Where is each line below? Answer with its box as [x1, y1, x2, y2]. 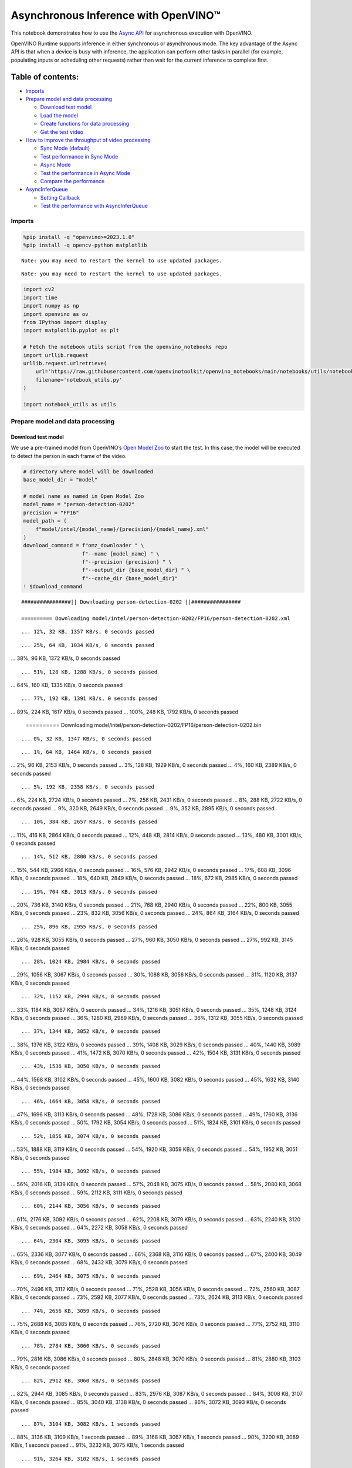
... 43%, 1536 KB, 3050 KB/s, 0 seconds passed [21, 1063, 161, 1070]
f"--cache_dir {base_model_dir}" [82, 575, 178, 581]
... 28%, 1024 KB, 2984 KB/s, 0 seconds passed [21, 958, 161, 965]
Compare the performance [40, 177, 105, 184]
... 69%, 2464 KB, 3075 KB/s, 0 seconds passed [21, 1272, 161, 1280]
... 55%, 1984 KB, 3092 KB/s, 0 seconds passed [21, 1167, 161, 1174]
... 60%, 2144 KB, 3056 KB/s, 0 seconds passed [21, 1203, 161, 1210]
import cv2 [23, 286, 55, 293]
